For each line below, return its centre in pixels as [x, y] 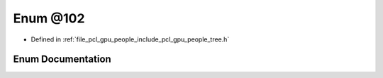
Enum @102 [49, 18]
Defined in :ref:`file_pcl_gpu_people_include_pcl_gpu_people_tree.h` [130, 39]
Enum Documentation [62, 59]
